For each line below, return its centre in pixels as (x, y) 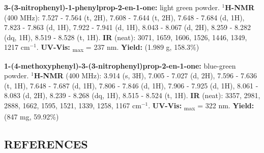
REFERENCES (46, 144)
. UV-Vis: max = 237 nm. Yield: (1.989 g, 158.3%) (118, 48)
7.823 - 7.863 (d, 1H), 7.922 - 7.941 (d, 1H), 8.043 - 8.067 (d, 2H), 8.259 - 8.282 (127, 27)
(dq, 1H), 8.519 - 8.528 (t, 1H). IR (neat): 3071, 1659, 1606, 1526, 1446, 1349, (126, 37)
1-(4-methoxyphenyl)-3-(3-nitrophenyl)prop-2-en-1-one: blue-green (120, 65)
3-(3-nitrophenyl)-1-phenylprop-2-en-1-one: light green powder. (112, 7)
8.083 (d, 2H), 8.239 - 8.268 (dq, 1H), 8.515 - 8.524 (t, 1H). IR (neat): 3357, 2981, (132, 95)
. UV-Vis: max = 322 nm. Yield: (201, 106)
